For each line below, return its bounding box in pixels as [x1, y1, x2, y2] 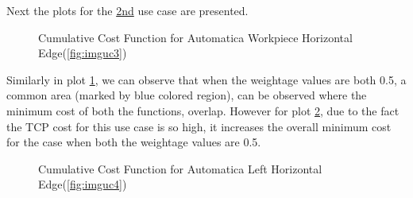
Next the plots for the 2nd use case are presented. [6, 2, 249, 18]
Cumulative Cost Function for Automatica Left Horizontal [38, 160, 322, 177]
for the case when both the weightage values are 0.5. [6, 134, 261, 150]
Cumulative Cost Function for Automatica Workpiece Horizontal [38, 29, 353, 45]
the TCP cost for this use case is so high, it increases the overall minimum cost [6, 118, 392, 134]
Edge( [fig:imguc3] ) [38, 45, 127, 61]
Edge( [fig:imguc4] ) [38, 176, 127, 192]
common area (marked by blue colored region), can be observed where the [6, 87, 367, 103]
